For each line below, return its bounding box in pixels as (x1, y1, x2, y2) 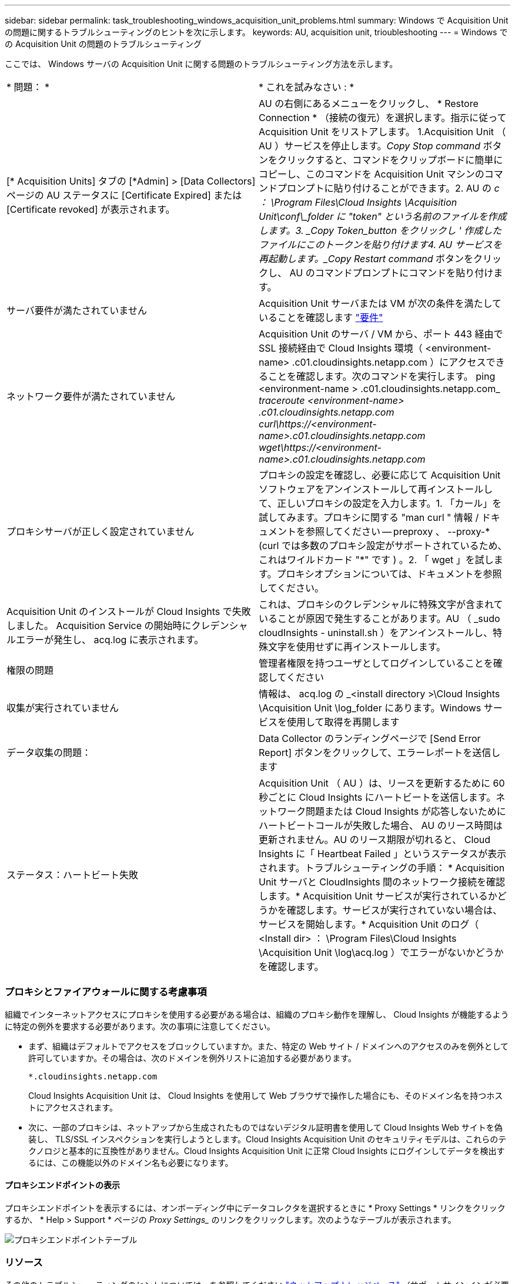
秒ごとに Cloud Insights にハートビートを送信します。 (259, 791, 496, 803)
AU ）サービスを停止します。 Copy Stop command (259, 140, 480, 152)
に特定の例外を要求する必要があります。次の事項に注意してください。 (5, 1021, 275, 1031)
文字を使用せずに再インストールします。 (268, 641, 446, 653)
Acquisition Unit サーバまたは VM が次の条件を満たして (259, 297, 502, 309)
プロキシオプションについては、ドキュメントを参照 (276, 568, 502, 580)
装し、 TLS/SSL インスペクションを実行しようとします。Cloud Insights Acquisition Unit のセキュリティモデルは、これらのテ (28, 1133, 507, 1144)
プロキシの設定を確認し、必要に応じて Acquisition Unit (259, 469, 501, 481)
